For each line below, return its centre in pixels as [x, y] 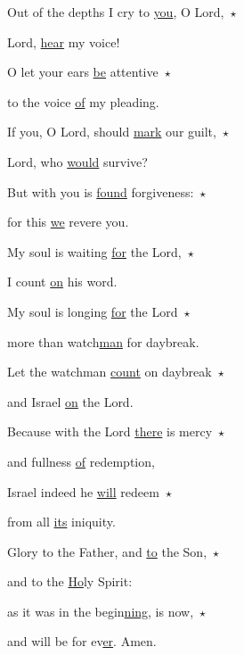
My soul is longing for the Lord [93, 311]
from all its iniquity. [61, 522]
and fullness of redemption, [81, 461]
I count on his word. [62, 282]
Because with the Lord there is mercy [110, 431]
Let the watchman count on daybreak [110, 372]
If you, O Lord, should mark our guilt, [112, 132]
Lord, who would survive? [77, 161]
